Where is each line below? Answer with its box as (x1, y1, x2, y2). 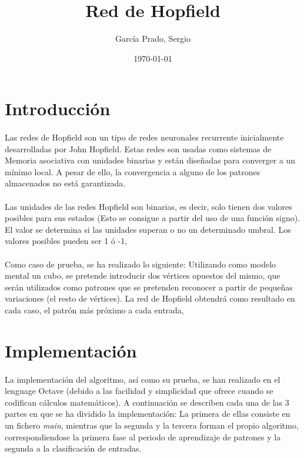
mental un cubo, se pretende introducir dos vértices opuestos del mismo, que (5, 269, 280, 282)
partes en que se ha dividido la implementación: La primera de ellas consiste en (5, 407, 290, 420)
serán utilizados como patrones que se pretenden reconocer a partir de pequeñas (5, 280, 293, 293)
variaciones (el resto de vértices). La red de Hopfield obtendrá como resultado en (5, 292, 295, 305)
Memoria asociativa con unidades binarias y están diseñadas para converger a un (5, 154, 296, 166)
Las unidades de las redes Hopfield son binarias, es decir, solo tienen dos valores (5, 200, 292, 212)
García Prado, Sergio (115, 32, 191, 45)
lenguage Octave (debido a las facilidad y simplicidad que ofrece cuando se (5, 385, 273, 397)
